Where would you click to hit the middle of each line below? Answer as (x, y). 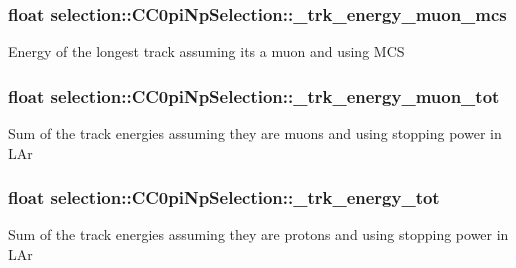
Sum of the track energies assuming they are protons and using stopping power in (258, 234)
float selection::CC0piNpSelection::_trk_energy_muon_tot (254, 95)
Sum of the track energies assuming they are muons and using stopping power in (255, 133)
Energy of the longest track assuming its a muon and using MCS (206, 51)
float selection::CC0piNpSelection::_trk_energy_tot (224, 197)
